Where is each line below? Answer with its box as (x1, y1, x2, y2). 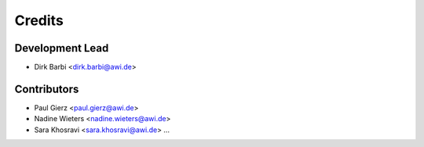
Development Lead (14, 41, 109, 55)
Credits (14, 12, 64, 29)
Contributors (14, 82, 79, 95)
